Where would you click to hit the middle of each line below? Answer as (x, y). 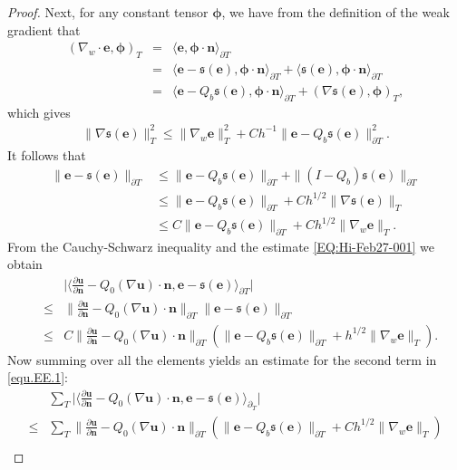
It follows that (47, 154)
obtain (25, 264)
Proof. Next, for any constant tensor (108, 12)
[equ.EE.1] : (38, 377)
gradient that (44, 29)
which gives (39, 112)
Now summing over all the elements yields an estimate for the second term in (222, 359)
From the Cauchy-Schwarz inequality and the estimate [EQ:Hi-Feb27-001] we (221, 246)
